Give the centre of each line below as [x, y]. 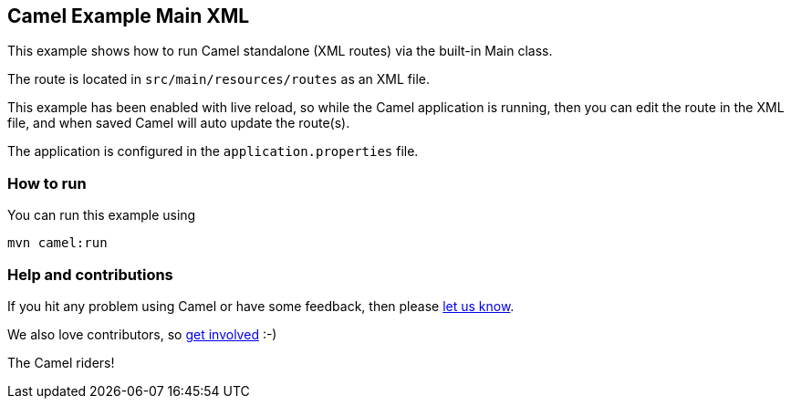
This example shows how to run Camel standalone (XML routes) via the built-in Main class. [280, 51]
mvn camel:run [57, 243]
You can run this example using [102, 215]
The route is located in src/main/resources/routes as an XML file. [219, 79]
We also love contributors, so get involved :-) [142, 334]
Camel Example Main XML [129, 16]
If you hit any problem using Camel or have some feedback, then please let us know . [261, 306]
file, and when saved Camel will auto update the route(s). [179, 123]
